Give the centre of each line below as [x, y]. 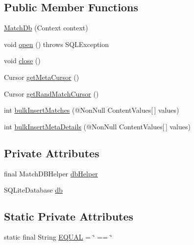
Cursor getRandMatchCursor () [51, 93]
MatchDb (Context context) [46, 28]
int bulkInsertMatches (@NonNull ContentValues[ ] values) [92, 110]
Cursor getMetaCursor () [42, 77]
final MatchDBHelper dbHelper [51, 173]
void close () [22, 61]
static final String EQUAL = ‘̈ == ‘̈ [58, 236]
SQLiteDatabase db [33, 190]
